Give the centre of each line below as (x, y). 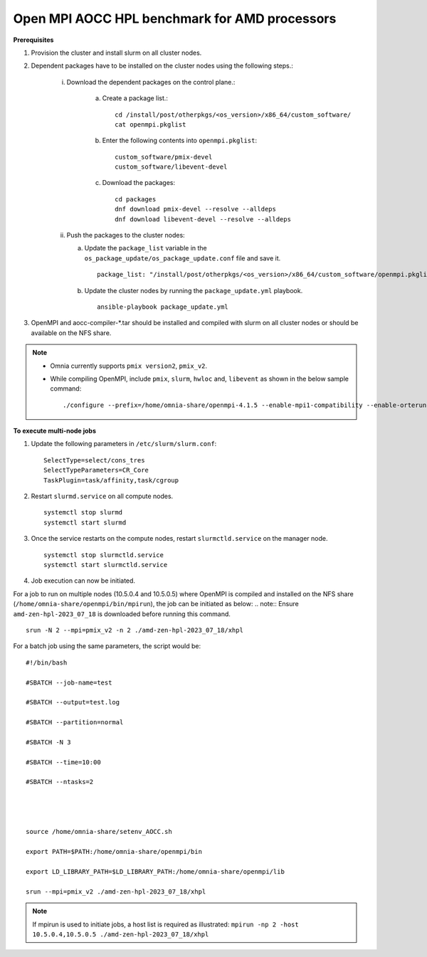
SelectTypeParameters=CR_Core (96, 470)
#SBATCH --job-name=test (69, 682)
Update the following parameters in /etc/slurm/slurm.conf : (124, 444)
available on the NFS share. (71, 333)
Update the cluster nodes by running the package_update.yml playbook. (194, 290)
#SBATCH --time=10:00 (63, 762)
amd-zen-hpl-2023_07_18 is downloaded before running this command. (122, 614)
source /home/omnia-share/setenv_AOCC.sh (99, 832)
